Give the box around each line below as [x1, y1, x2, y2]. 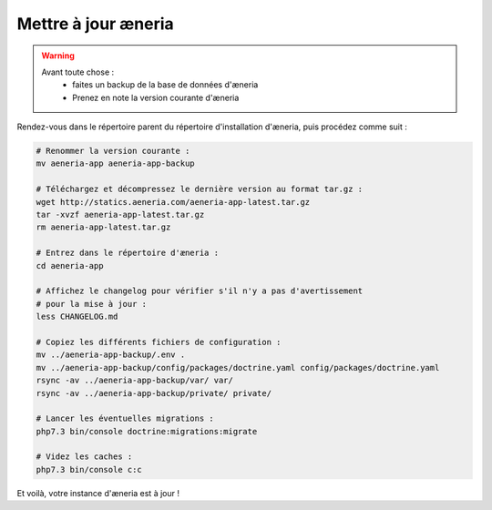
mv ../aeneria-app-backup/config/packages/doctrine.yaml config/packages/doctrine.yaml [36, 362, 440, 372]
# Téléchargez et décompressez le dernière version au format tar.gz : [36, 184, 364, 195]
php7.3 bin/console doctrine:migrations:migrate [36, 426, 258, 436]
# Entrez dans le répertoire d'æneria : [36, 248, 219, 259]
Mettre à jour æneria [16, 14, 175, 34]
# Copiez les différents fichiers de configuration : [36, 337, 282, 347]
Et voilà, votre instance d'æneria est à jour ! [16, 487, 179, 498]
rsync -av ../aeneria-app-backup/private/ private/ [36, 388, 272, 398]
